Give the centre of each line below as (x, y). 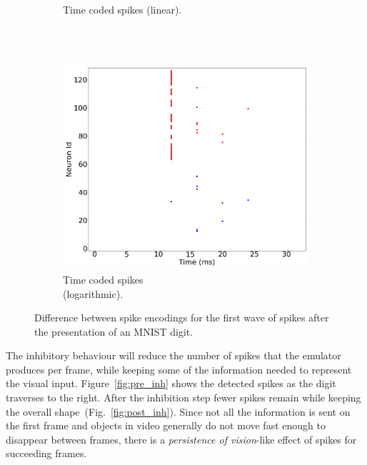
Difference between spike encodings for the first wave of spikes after (182, 317)
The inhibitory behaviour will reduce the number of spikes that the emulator (174, 355)
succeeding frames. (46, 453)
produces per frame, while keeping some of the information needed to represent (179, 369)
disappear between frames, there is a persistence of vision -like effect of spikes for (181, 439)
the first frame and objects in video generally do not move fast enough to (166, 425)
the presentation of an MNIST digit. (114, 331)
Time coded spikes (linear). (122, 9)
